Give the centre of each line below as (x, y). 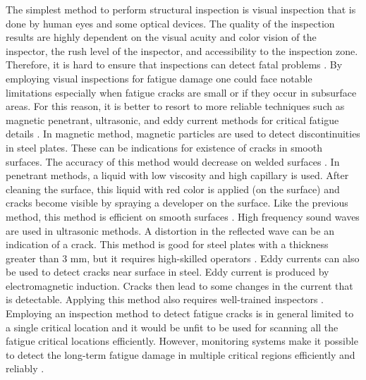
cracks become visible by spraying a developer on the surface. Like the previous (177, 203)
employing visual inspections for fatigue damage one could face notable (159, 78)
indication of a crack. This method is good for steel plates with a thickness (167, 244)
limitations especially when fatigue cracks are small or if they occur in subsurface (181, 92)
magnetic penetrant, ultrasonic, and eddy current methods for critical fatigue (172, 119)
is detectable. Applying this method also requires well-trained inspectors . (165, 299)
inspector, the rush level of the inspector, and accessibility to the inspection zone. (182, 50)
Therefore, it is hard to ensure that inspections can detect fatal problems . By (174, 65)
